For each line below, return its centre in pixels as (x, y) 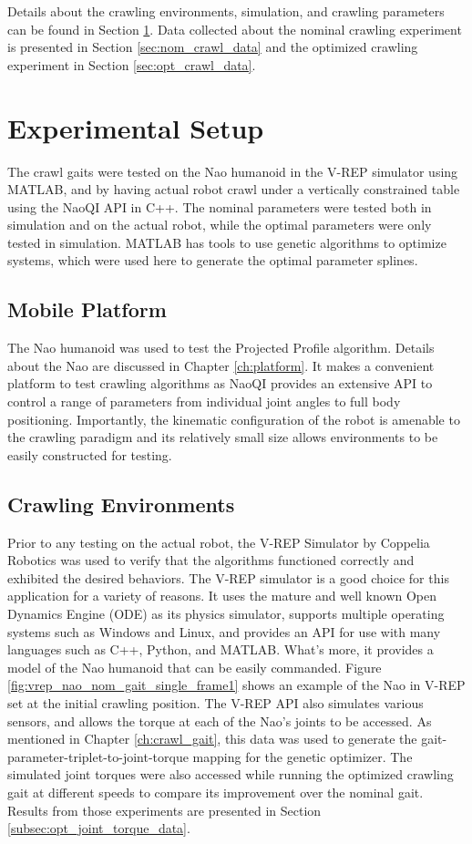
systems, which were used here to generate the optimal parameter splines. (213, 260)
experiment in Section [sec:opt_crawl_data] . (132, 64)
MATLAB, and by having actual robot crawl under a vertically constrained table (234, 189)
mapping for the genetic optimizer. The (303, 756)
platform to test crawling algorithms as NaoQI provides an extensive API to (220, 383)
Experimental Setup (136, 127)
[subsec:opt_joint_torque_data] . (99, 828)
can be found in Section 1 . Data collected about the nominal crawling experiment (235, 29)
